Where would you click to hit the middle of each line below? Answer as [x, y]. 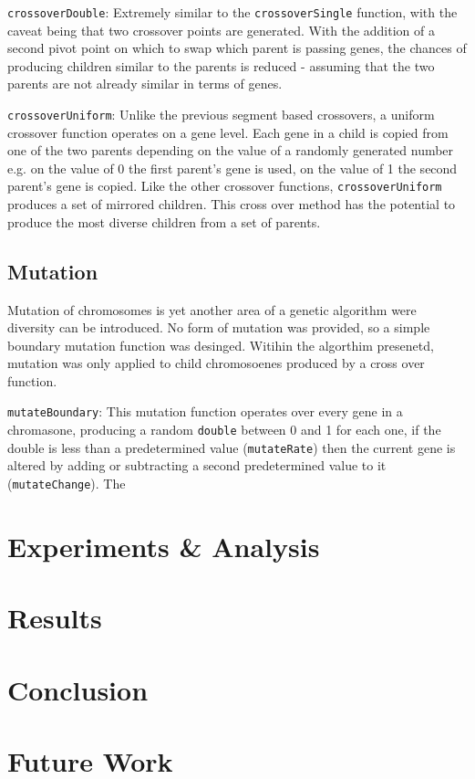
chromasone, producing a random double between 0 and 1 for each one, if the [224, 430]
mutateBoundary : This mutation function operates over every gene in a [205, 411]
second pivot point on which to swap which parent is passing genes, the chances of [237, 48]
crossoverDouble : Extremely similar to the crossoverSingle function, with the [232, 12]
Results [55, 618]
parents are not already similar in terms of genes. [145, 84]
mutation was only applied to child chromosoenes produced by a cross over [216, 363]
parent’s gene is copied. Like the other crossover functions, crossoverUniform [225, 186]
